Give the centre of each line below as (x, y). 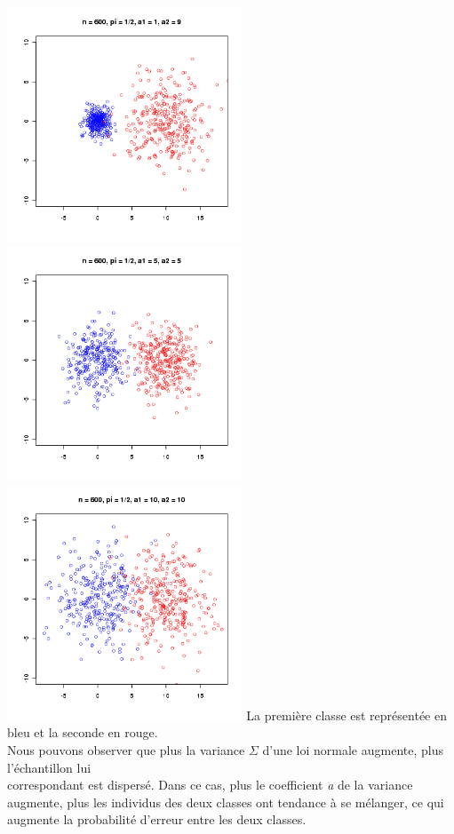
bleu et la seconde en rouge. (83, 732)
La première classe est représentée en (346, 715)
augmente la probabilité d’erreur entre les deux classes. (157, 819)
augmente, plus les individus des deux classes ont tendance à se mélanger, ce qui (226, 802)
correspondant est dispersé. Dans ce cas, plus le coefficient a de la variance (210, 785)
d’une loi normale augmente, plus (353, 750)
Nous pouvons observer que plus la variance (126, 750)
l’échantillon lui (49, 767)
